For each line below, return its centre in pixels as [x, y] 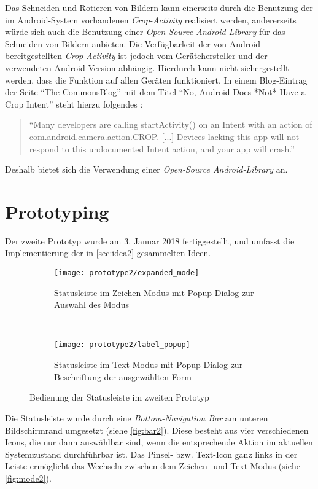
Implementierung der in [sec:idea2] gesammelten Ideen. [108, 253]
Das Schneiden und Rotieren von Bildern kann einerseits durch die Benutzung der [159, 7]
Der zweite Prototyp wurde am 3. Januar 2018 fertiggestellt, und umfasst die [150, 241]
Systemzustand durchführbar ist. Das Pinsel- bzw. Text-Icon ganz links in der [151, 454]
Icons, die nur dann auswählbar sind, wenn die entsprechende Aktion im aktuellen [159, 442]
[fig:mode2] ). [28, 478]
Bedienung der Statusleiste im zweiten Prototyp [119, 397]
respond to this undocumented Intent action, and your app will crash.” [162, 148]
